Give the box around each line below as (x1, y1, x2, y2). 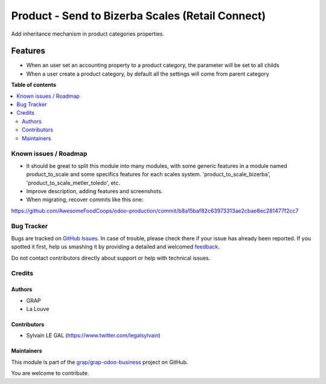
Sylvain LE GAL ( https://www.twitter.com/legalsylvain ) (26, 332, 161, 339)
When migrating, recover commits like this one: (26, 196, 144, 203)
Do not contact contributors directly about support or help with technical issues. (11, 254, 211, 261)
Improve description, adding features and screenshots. (26, 187, 163, 194)
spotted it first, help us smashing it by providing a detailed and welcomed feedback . (11, 243, 220, 251)
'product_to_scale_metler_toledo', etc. (26, 179, 121, 187)
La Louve (26, 305, 50, 312)
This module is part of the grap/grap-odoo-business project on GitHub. (11, 358, 188, 365)
